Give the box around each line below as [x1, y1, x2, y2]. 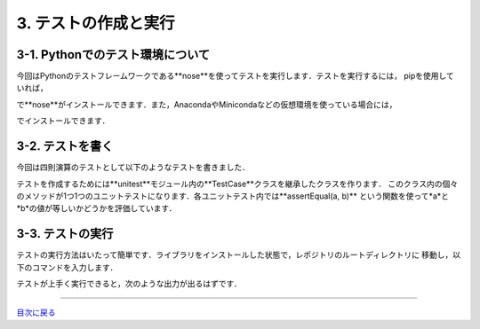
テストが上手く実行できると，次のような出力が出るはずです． [16, 278, 242, 288]
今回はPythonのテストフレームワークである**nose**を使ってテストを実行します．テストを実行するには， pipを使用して [16, 71, 455, 82]
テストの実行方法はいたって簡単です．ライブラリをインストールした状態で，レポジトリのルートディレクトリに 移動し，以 [16, 249, 461, 261]
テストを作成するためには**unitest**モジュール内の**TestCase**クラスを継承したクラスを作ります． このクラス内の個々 [16, 178, 458, 189]
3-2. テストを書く [16, 138, 114, 154]
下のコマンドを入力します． [16, 262, 118, 272]
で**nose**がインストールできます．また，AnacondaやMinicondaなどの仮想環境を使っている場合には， [16, 98, 397, 110]
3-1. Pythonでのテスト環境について [16, 47, 211, 62]
